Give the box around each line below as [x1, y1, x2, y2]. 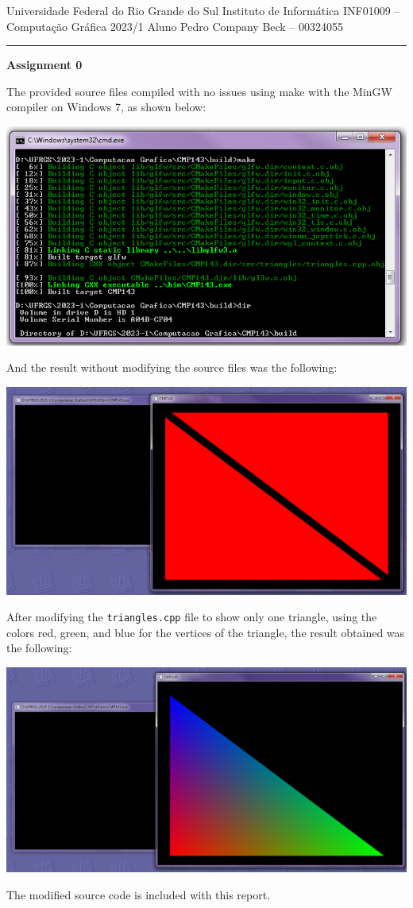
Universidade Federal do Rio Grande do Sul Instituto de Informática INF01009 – [6, 2, 400, 18]
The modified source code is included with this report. [6, 886, 271, 902]
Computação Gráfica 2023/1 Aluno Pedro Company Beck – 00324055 [6, 17, 344, 34]
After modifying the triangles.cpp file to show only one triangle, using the [6, 609, 377, 625]
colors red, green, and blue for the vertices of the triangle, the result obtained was [6, 624, 405, 640]
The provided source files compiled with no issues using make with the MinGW [6, 83, 392, 99]
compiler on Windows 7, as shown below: [6, 99, 206, 115]
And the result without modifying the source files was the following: [6, 359, 338, 376]
